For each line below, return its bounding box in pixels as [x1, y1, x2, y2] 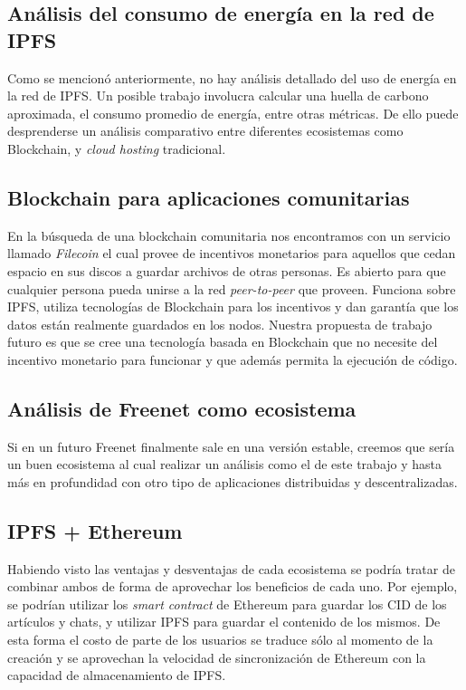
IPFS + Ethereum [7, 516, 183, 544]
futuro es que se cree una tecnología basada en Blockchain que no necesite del [7, 332, 438, 351]
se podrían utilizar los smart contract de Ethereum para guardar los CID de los [7, 594, 447, 613]
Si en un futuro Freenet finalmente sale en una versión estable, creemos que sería [7, 436, 455, 455]
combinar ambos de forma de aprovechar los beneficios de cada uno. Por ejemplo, [7, 577, 458, 596]
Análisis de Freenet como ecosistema [7, 394, 357, 422]
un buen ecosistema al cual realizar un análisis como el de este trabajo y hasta [7, 455, 442, 474]
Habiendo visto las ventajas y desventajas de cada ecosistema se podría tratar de [7, 559, 455, 578]
